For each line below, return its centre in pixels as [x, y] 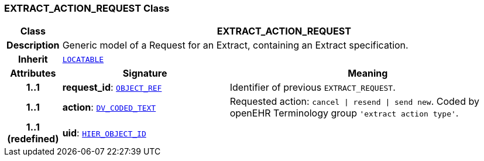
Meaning [368, 73]
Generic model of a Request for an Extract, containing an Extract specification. [235, 45]
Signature [145, 73]
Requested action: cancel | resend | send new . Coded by [354, 102]
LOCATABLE [83, 59]
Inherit [33, 59]
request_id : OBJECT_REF [112, 88]
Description [33, 45]
